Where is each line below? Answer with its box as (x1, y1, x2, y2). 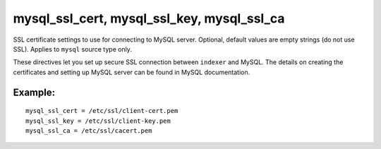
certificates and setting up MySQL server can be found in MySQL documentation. (13, 68, 250, 76)
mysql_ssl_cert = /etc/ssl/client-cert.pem (25, 107, 179, 115)
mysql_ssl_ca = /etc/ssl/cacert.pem (25, 126, 152, 134)
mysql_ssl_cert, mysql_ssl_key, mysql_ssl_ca (13, 11, 285, 26)
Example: (13, 86, 56, 98)
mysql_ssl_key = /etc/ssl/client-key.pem (25, 117, 171, 125)
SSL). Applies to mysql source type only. (13, 44, 132, 53)
